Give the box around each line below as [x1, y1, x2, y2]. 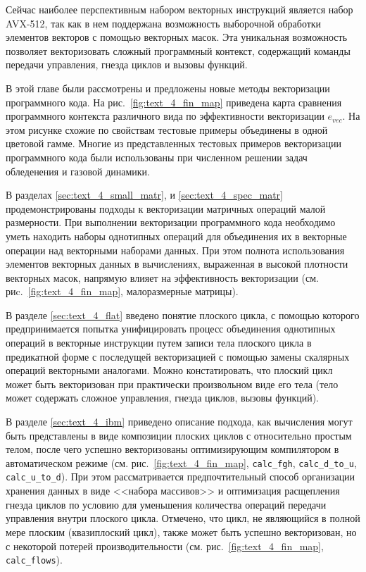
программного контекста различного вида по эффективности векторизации [6, 108, 324, 123]
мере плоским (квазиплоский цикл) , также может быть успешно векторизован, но [6, 524, 357, 539]
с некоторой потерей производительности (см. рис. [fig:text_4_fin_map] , [6, 538, 324, 553]
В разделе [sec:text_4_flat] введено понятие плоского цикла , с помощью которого [6, 307, 360, 322]
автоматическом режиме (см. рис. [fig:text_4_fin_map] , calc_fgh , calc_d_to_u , [6, 455, 357, 470]
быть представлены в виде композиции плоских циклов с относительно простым [6, 428, 352, 442]
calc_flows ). [6, 552, 63, 567]
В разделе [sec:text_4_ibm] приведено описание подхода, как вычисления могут [6, 414, 353, 429]
